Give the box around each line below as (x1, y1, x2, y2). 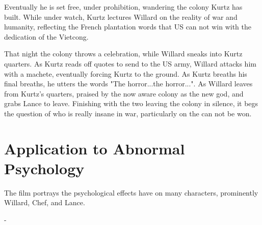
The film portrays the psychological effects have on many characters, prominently (4, 187, 258, 198)
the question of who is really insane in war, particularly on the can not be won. (4, 108, 252, 118)
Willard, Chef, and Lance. (4, 197, 85, 208)
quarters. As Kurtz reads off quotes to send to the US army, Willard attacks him (4, 58, 256, 69)
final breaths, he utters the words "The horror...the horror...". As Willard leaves (4, 78, 253, 89)
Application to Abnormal (4, 138, 185, 158)
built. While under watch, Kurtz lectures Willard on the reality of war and (4, 11, 238, 22)
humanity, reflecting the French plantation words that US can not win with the (4, 21, 251, 32)
